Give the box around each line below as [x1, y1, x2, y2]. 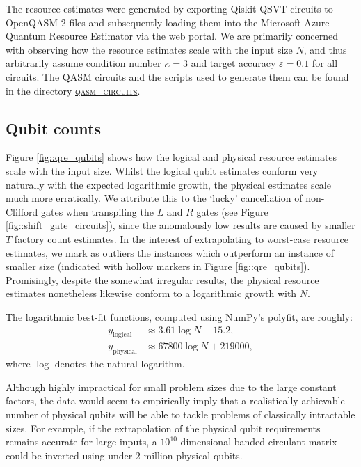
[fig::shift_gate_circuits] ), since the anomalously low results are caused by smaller [6, 218, 355, 232]
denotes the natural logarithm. [54, 356, 185, 371]
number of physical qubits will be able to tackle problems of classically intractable [6, 406, 355, 421]
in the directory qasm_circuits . [6, 83, 141, 97]
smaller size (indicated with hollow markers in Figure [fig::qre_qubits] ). [6, 259, 310, 274]
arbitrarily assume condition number [6, 56, 161, 70]
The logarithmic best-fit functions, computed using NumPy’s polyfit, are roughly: [6, 309, 353, 324]
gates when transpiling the [40, 204, 154, 219]
